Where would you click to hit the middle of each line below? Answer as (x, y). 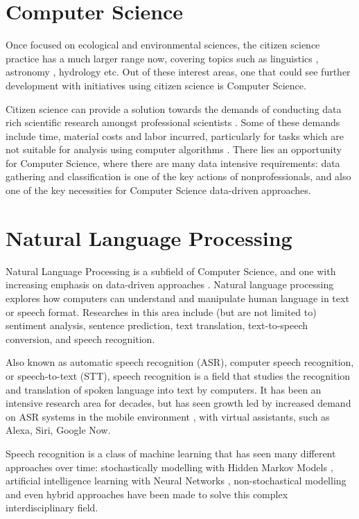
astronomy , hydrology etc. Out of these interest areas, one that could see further (178, 72)
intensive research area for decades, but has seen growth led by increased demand (178, 403)
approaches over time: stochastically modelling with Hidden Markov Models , (169, 467)
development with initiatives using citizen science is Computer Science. (156, 85)
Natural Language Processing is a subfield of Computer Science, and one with (171, 271)
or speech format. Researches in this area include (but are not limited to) (161, 311)
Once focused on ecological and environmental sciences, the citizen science (163, 45)
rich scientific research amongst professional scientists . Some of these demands (173, 122)
